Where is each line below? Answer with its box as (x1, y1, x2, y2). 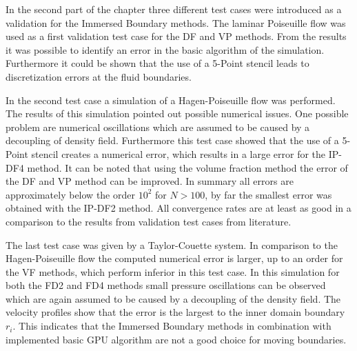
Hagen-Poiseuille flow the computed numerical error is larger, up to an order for (6, 251, 343, 265)
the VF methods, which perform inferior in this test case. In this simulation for (6, 264, 340, 279)
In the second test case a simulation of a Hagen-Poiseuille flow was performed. (6, 92, 336, 107)
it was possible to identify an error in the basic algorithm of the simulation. (6, 42, 325, 57)
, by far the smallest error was (205, 187, 332, 201)
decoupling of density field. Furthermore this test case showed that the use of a (6, 133, 339, 148)
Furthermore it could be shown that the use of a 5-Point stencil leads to (6, 56, 309, 70)
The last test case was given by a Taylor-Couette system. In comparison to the (6, 237, 338, 252)
